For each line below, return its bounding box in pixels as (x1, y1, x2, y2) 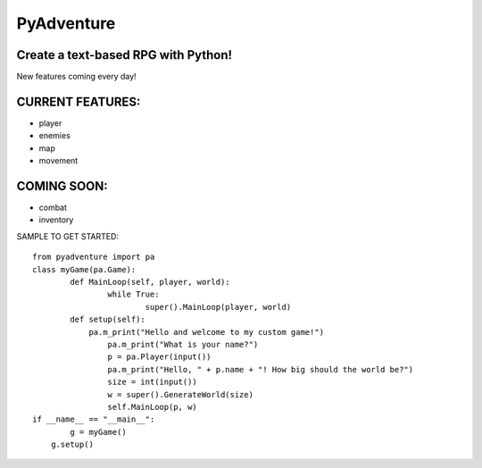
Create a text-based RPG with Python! (16, 47, 232, 63)
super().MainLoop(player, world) (145, 302, 292, 312)
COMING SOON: (16, 179, 109, 194)
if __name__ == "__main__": (32, 414, 155, 424)
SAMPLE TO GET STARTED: (16, 230, 120, 241)
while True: (107, 289, 160, 299)
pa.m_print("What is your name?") (107, 339, 259, 349)
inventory (38, 214, 74, 225)
